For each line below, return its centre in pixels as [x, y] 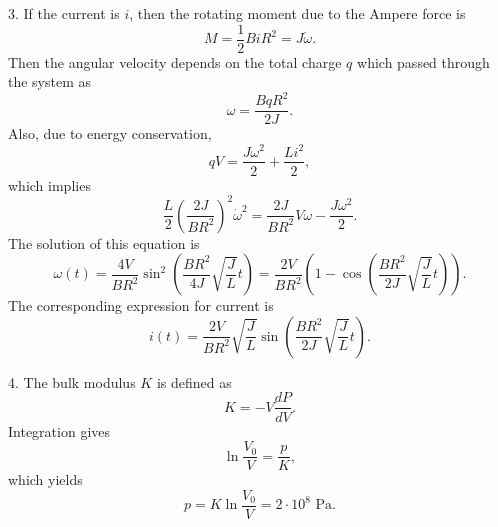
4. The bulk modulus [72, 381]
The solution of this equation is [104, 242]
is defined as [194, 381]
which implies [49, 184]
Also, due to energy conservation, [110, 133]
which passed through [423, 61]
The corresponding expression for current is [141, 305]
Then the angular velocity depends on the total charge [175, 61]
